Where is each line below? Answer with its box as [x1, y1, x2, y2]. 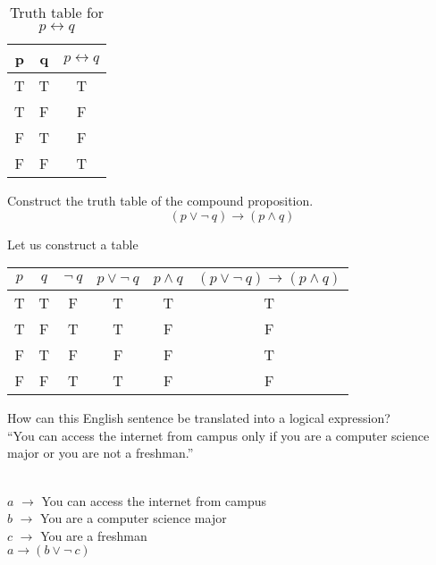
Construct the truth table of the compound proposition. [7, 191, 314, 209]
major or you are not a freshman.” [7, 443, 194, 462]
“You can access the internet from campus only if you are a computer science [7, 426, 430, 444]
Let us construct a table [7, 234, 138, 253]
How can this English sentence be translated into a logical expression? [7, 409, 390, 427]
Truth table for [10, 2, 105, 22]
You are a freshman [40, 526, 147, 544]
